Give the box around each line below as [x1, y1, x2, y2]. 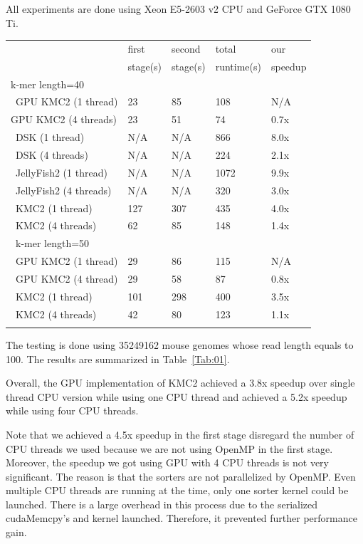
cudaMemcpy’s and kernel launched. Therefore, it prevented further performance [6, 511, 357, 525]
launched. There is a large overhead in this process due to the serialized [6, 496, 318, 511]
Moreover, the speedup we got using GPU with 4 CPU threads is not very [6, 455, 329, 470]
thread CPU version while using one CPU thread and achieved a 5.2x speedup [6, 389, 347, 404]
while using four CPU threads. [6, 403, 139, 418]
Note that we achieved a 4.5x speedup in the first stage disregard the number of [6, 427, 354, 441]
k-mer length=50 [15, 236, 90, 251]
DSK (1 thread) [15, 130, 85, 145]
